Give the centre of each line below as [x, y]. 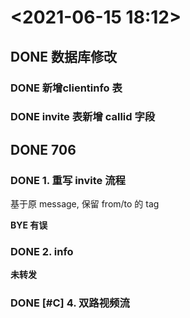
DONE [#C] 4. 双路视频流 [70, 303]
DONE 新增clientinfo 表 [66, 88]
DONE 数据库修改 [64, 56]
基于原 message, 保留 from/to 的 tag [85, 204]
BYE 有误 [29, 225]
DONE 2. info [42, 252]
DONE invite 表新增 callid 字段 [83, 117]
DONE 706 [43, 149]
